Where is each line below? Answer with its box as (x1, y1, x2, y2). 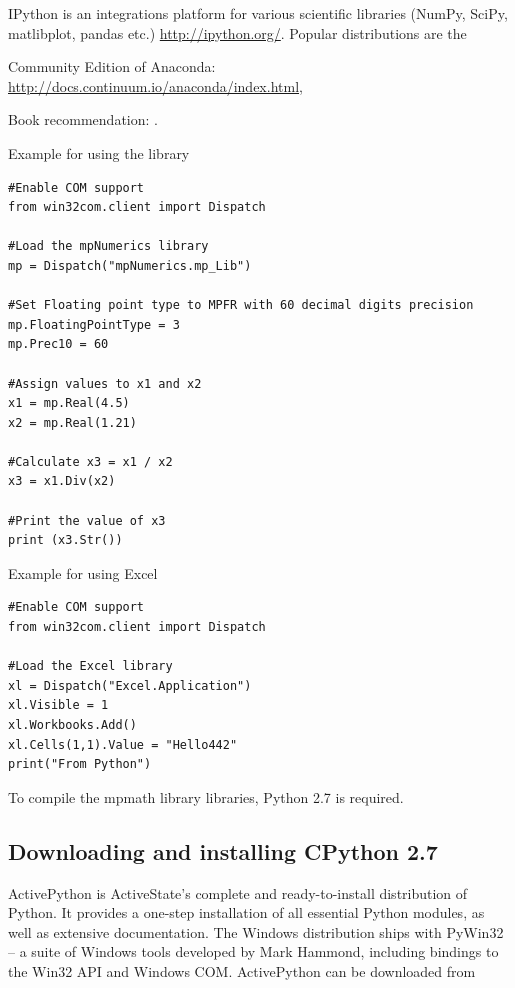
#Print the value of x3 (8, 513, 166, 528)
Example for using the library (8, 142, 190, 163)
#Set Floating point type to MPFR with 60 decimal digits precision (8, 298, 474, 313)
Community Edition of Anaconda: (8, 56, 216, 77)
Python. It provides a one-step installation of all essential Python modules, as (8, 902, 485, 923)
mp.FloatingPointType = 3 (8, 317, 180, 332)
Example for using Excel (8, 562, 158, 583)
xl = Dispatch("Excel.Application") (8, 678, 252, 693)
